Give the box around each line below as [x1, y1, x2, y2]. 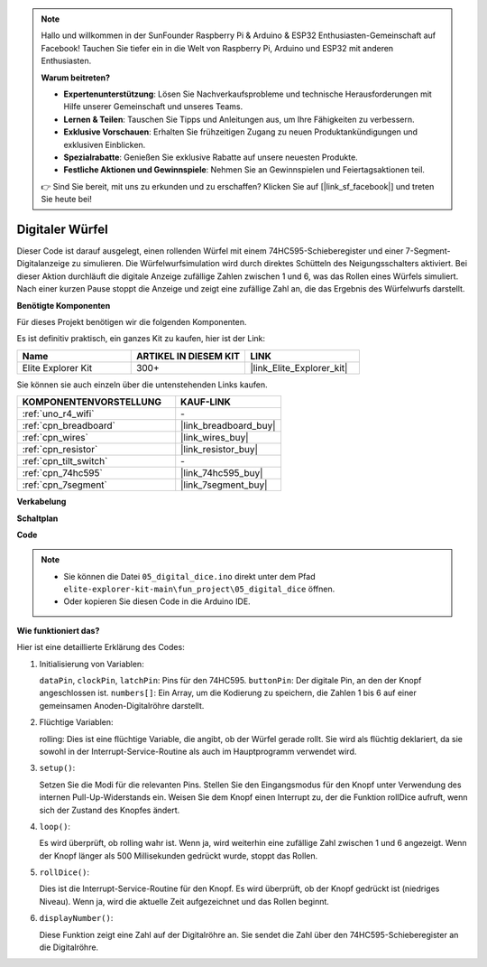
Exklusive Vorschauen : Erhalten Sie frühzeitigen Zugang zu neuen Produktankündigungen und [63, 126, 418, 137]
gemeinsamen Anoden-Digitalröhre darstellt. [39, 700, 205, 711]
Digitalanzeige [16, 258, 70, 269]
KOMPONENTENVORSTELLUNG [22, 395, 162, 408]
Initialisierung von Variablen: [39, 658, 144, 669]
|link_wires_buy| [180, 432, 249, 444]
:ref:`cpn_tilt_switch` [22, 455, 108, 468]
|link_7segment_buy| [180, 479, 268, 491]
